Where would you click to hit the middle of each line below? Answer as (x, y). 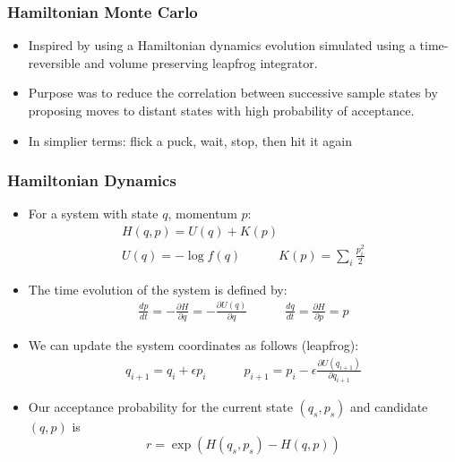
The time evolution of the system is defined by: (158, 289)
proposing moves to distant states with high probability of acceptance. (221, 110)
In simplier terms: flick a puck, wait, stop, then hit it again (190, 140)
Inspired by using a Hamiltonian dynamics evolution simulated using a (222, 45)
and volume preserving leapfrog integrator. (201, 62)
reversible (54, 62)
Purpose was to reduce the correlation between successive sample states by (233, 93)
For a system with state (93, 214)
